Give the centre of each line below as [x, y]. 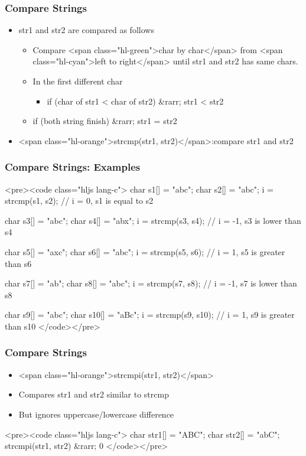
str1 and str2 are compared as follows [86, 30]
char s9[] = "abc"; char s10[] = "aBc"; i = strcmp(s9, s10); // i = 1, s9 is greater [150, 315]
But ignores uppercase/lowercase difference [96, 414]
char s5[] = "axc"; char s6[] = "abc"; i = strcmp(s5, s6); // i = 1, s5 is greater [145, 251]
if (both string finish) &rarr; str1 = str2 [105, 121]
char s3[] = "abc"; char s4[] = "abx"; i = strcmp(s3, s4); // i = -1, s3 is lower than [153, 220]
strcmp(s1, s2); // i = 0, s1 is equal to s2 [79, 201]
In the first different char [78, 81]
